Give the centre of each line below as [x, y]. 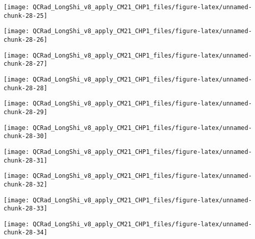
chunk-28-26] [25, 39]
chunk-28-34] [25, 233]
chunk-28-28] [25, 88]
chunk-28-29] [25, 112]
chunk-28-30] [25, 136]
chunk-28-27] [25, 64]
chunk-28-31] [25, 160]
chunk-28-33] [25, 209]
